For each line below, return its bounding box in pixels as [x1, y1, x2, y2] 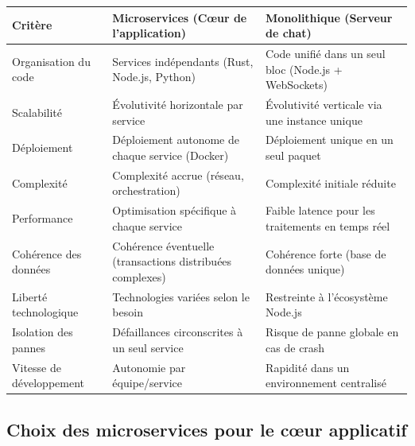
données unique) [266, 261, 345, 277]
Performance [12, 210, 73, 227]
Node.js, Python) [112, 68, 196, 85]
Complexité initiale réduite [266, 174, 396, 191]
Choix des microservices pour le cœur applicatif [6, 417, 407, 441]
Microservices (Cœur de [112, 9, 247, 25]
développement [12, 374, 84, 391]
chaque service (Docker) [112, 147, 229, 163]
